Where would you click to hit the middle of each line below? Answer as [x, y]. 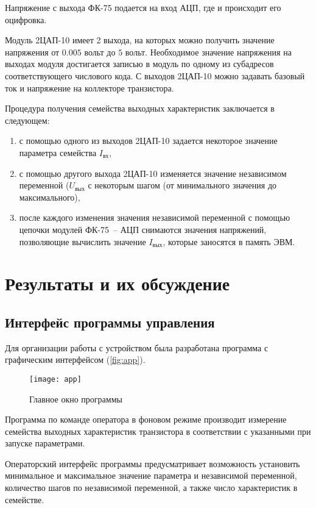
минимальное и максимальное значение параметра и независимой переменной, [151, 475]
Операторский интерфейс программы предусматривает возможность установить [153, 463]
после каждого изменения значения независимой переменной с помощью [155, 217]
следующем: [27, 120]
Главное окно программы [76, 399]
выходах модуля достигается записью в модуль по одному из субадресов [139, 64]
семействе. [25, 499]
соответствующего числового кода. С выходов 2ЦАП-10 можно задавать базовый [155, 75]
